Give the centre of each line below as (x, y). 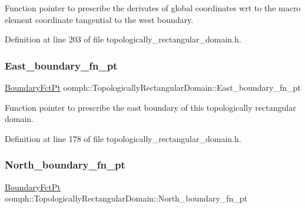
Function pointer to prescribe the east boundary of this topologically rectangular (150, 107)
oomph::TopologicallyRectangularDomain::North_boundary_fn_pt (126, 198)
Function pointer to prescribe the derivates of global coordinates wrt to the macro (153, 8)
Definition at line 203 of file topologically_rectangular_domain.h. (123, 39)
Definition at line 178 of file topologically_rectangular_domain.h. (123, 138)
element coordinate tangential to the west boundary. (99, 19)
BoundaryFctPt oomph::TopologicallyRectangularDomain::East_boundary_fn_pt (153, 87)
